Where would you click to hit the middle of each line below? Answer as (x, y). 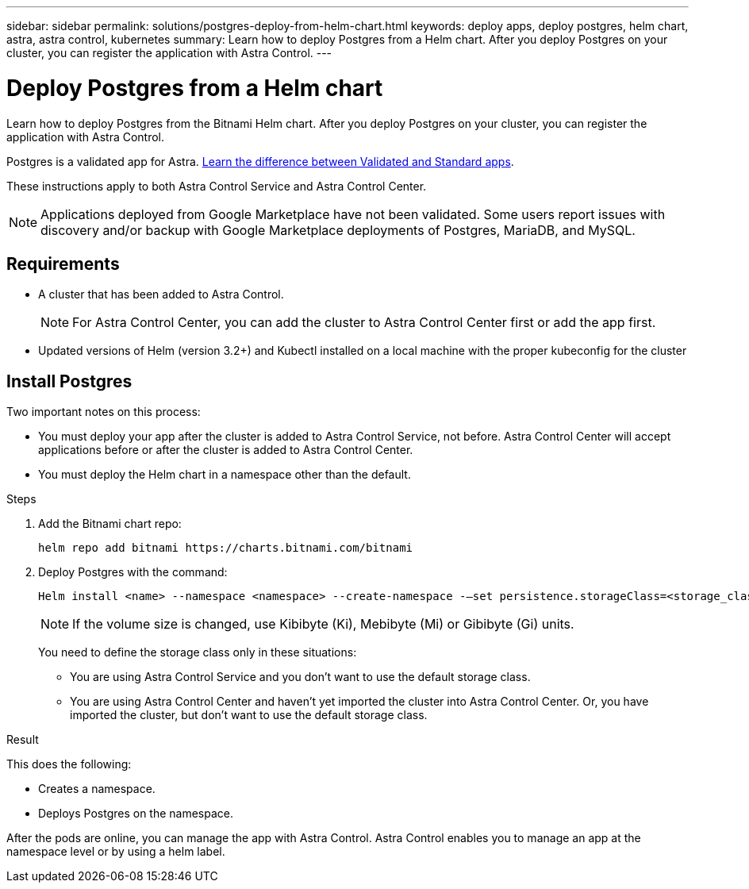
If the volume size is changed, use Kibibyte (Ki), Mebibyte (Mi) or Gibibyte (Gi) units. (323, 624)
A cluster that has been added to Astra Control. (161, 294)
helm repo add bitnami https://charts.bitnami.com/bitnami (226, 548)
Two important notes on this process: (104, 412)
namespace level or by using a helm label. (116, 852)
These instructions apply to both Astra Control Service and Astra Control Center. (217, 186)
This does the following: (69, 764)
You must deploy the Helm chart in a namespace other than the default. (225, 475)
